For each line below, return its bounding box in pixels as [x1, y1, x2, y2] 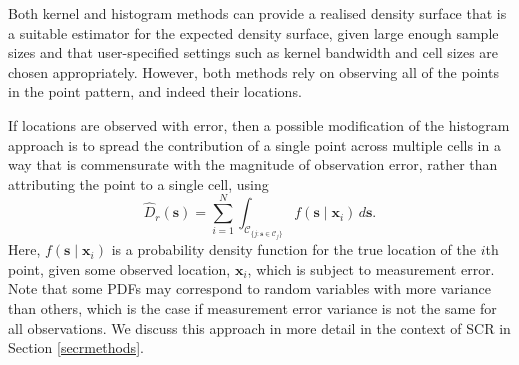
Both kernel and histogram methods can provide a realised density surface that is [8, 3, 507, 23]
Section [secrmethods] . [8, 337, 144, 358]
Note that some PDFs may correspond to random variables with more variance [8, 278, 491, 299]
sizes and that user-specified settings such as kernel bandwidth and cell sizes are [8, 42, 499, 63]
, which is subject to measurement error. [247, 258, 495, 279]
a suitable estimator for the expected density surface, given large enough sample [8, 22, 499, 43]
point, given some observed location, [8, 258, 231, 279]
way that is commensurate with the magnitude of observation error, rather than [8, 154, 498, 175]
